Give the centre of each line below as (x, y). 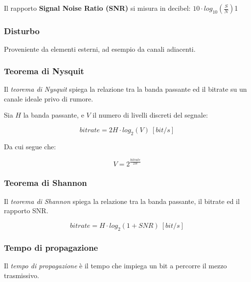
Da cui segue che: (30, 146)
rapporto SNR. (26, 211)
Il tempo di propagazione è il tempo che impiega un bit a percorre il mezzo (115, 265)
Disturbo (22, 30)
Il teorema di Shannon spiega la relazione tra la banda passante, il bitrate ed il (122, 201)
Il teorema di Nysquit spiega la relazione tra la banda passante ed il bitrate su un (125, 89)
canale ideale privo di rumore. (49, 98)
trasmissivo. (22, 275)
